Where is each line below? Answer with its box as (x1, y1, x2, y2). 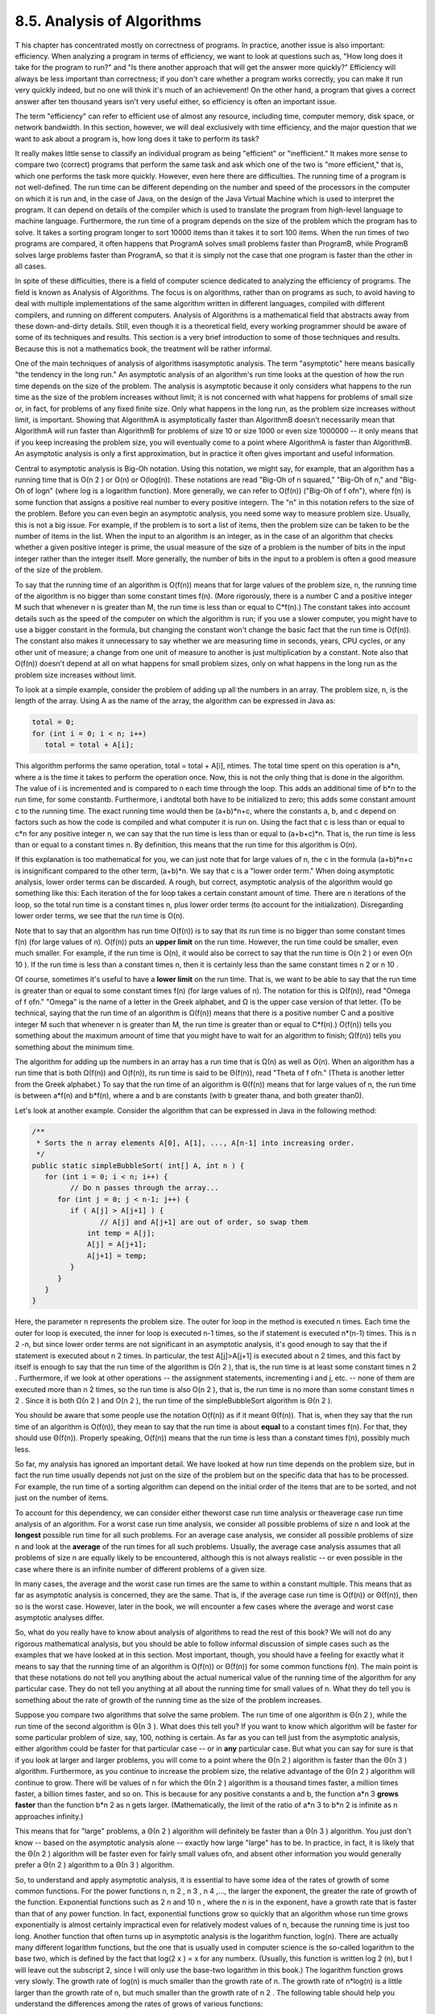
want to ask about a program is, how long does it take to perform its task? (14, 134, 259, 143)
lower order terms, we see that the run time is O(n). (14, 911, 185, 921)
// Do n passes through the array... (69, 1183, 219, 1192)
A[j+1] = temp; (87, 1251, 147, 1260)
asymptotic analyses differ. (14, 1613, 105, 1622)
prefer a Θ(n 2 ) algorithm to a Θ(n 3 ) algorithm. (14, 1860, 175, 1870)
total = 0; (31, 718, 75, 727)
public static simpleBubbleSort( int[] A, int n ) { (31, 1161, 245, 1170)
